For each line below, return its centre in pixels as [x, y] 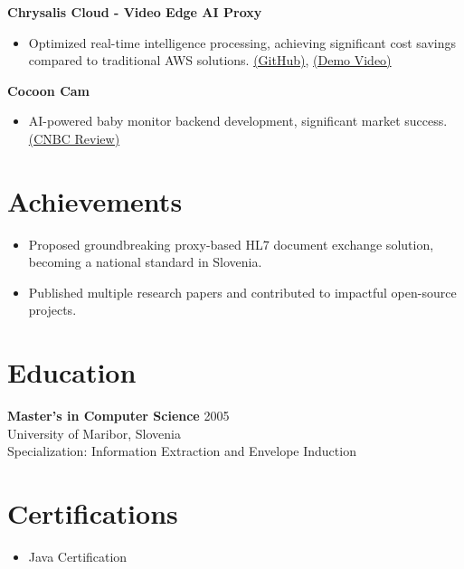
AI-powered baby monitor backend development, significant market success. [238, 121]
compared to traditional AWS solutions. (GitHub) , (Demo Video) [210, 60]
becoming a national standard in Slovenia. [145, 262]
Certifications [93, 513]
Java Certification [78, 557]
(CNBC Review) [74, 138]
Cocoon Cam [49, 90]
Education [72, 372]
